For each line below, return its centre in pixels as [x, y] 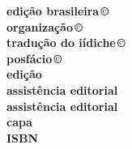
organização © [45, 26]
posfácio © [34, 58]
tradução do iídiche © [66, 43]
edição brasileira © [58, 11]
